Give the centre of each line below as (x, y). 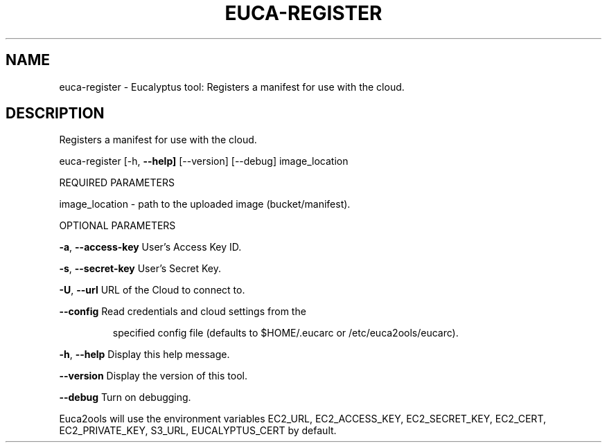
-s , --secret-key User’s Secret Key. (140, 269)
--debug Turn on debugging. (125, 397)
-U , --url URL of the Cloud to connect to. (152, 290)
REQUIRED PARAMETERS (117, 183)
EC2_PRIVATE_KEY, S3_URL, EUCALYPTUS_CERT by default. (198, 431)
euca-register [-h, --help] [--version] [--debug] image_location (204, 161)
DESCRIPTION (55, 114)
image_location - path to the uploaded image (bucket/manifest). (205, 204)
